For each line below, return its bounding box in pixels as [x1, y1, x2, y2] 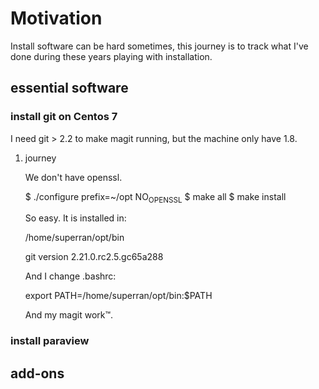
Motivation [10, 7, 103, 30]
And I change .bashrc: [24, 270, 117, 282]
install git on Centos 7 [10, 110, 118, 124]
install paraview [10, 334, 90, 348]
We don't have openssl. [24, 171, 123, 183]
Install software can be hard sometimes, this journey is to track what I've [10, 40, 309, 52]
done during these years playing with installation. [10, 50, 213, 62]
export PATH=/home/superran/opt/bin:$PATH [24, 290, 213, 302]
